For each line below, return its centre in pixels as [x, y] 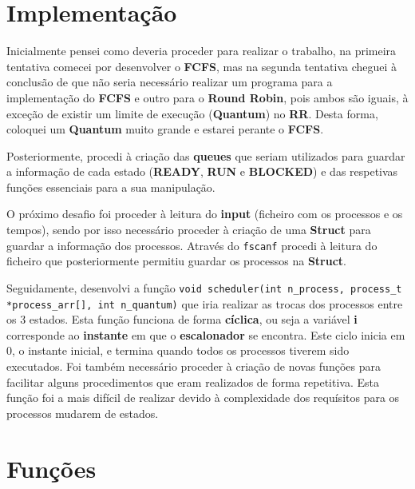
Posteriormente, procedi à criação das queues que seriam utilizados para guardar [206, 155]
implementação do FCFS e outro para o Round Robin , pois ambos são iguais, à [207, 97]
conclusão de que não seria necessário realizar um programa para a [170, 82]
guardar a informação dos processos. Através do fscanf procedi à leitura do [192, 245]
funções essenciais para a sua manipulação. [111, 187]
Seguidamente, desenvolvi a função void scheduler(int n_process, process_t [204, 287]
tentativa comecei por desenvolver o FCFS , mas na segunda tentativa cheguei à [202, 66]
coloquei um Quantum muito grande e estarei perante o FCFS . [165, 129]
